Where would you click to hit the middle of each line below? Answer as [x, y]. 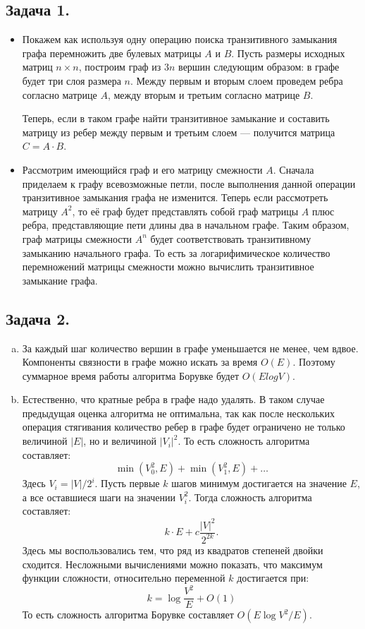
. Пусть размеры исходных [288, 53]
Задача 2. [38, 318]
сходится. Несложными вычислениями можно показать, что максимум [172, 564]
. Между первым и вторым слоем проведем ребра [237, 80]
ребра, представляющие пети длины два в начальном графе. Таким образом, [186, 225]
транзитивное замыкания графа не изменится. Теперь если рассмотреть [175, 197]
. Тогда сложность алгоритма [250, 497]
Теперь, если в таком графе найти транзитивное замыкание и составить [176, 118]
